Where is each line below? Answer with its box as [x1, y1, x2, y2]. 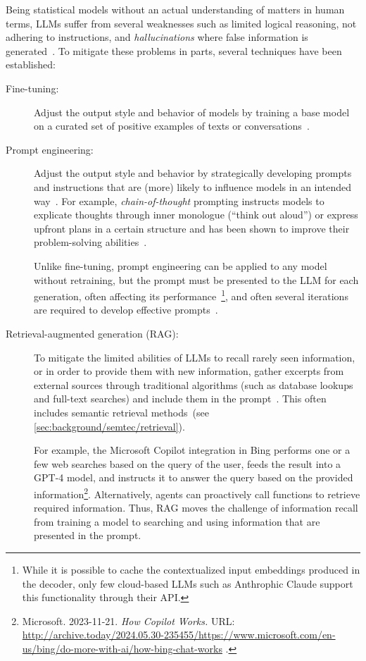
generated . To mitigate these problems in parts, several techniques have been [6, 43, 342, 58]
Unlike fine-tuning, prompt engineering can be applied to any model [34, 258, 327, 273]
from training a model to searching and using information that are [34, 514, 320, 529]
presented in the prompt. [34, 528, 141, 543]
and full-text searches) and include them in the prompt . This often [34, 391, 327, 406]
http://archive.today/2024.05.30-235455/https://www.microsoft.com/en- [22, 627, 336, 642]
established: [6, 57, 56, 72]
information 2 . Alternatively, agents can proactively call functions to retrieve [34, 484, 360, 501]
